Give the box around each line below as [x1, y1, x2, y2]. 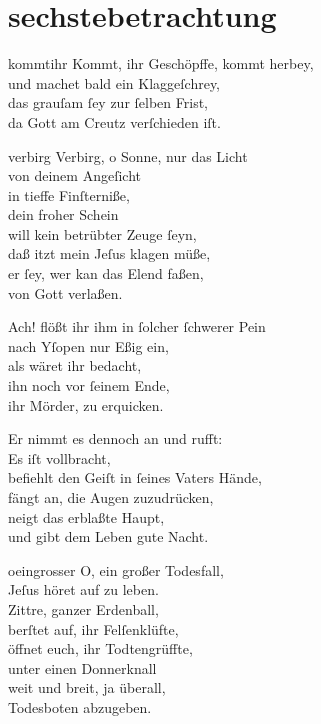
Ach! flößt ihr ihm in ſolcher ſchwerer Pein [8, 316, 266, 337]
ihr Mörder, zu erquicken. [8, 394, 164, 415]
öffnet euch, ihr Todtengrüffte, [8, 638, 193, 659]
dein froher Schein [8, 204, 119, 225]
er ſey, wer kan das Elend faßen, [8, 263, 204, 284]
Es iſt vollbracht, [8, 447, 111, 468]
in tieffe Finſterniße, [8, 184, 130, 205]
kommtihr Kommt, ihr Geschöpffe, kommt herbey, [8, 53, 314, 74]
